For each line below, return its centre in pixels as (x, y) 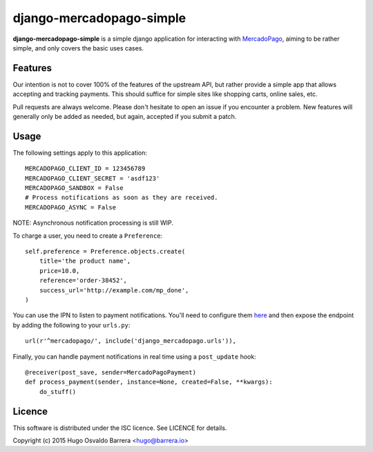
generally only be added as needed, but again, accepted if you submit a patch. (125, 117)
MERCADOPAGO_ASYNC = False (71, 207)
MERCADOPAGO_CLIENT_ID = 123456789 (85, 169)
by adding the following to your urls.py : (71, 325)
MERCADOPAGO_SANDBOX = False (74, 188)
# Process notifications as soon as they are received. (122, 198)
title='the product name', (85, 261)
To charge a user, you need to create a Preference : (88, 236)
